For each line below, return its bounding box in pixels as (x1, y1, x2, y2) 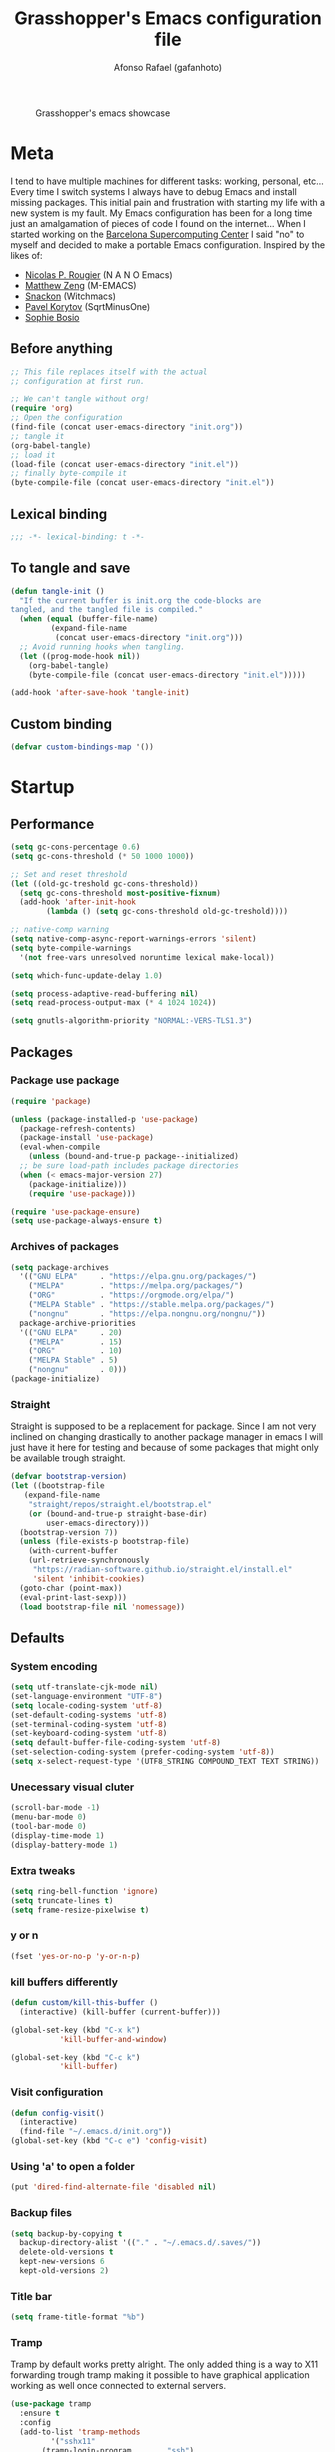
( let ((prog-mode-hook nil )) (19, 651, 141, 661)
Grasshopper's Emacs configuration (14, 7, 322, 30)
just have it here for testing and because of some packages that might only (10, 1442, 320, 1454)
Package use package (10, 1073, 120, 1087)
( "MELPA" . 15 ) (28, 1337, 123, 1347)
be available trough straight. (10, 1452, 126, 1464)
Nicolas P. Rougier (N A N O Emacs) (24, 268, 173, 281)
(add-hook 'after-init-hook (19, 897, 137, 907)
